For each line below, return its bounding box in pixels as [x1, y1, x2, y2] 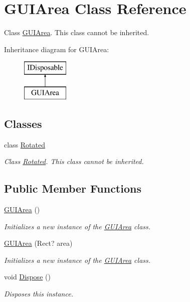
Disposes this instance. [4, 288, 73, 299]
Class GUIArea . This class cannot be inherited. [4, 27, 149, 38]
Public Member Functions [4, 181, 141, 196]
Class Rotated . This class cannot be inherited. [4, 156, 144, 167]
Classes [4, 115, 42, 131]
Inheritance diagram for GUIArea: [4, 44, 109, 54]
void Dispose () [4, 271, 51, 282]
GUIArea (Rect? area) [4, 238, 73, 248]
